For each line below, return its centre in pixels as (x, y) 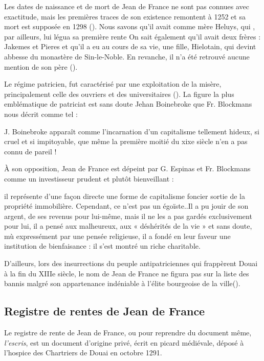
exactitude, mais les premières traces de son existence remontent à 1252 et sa (125, 16)
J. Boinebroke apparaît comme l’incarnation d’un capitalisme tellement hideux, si (132, 131)
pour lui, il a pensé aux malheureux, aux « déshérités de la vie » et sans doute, (128, 226)
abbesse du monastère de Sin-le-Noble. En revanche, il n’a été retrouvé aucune (127, 56)
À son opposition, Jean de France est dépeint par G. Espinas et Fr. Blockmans (127, 168)
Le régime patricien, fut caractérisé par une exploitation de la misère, (113, 84)
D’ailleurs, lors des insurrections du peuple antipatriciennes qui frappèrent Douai (131, 263)
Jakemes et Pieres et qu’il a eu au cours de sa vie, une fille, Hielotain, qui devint (130, 46)
